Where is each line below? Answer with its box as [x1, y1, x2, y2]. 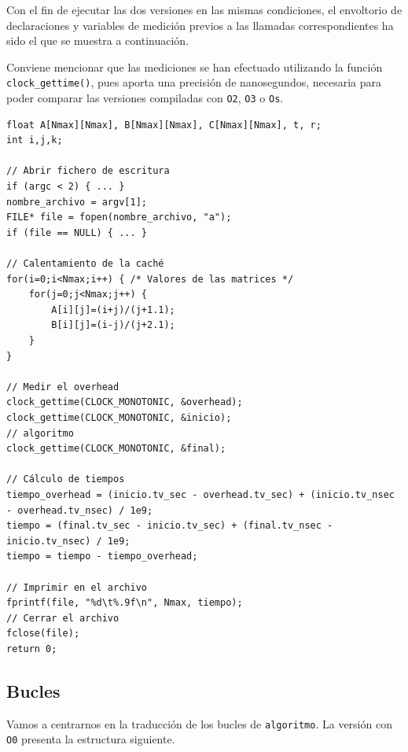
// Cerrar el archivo [6, 612, 119, 624]
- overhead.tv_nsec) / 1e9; [6, 504, 153, 516]
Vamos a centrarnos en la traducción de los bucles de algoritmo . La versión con [6, 715, 392, 732]
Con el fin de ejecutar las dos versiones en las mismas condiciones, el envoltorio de [6, 2, 402, 17]
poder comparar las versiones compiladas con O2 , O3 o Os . [6, 90, 284, 106]
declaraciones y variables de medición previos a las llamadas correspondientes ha [6, 17, 394, 33]
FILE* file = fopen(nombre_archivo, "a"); [6, 212, 232, 223]
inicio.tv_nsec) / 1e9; [6, 535, 130, 547]
